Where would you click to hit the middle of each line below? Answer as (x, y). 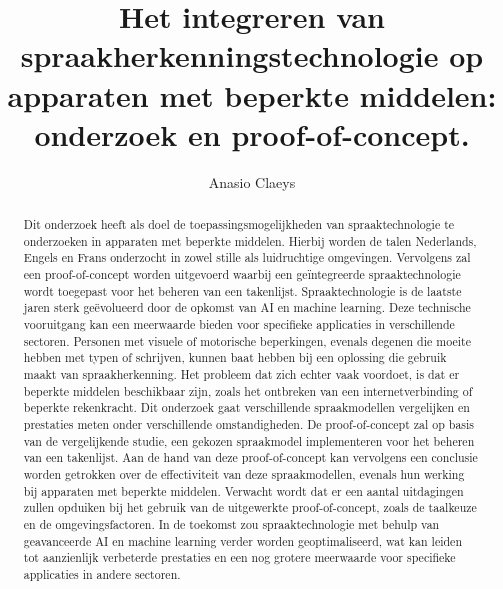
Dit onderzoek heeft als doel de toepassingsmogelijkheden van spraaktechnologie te (239, 224)
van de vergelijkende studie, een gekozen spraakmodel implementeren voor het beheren (249, 440)
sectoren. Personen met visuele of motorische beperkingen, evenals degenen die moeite (247, 340)
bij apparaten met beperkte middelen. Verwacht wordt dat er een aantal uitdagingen (243, 490)
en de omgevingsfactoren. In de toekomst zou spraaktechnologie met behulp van (231, 523)
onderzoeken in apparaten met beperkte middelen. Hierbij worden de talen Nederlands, (250, 240)
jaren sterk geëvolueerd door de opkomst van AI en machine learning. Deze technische (247, 307)
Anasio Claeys (252, 181)
